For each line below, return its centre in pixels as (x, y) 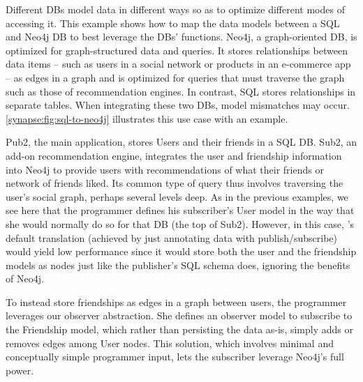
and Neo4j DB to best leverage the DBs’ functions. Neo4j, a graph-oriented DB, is (181, 37)
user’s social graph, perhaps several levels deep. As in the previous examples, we (177, 196)
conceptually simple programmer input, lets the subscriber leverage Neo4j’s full (175, 357)
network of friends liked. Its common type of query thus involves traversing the (175, 183)
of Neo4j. (25, 278)
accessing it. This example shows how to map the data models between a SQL (173, 23)
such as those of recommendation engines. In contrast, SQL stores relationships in (181, 91)
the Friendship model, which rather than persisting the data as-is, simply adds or (179, 329)
